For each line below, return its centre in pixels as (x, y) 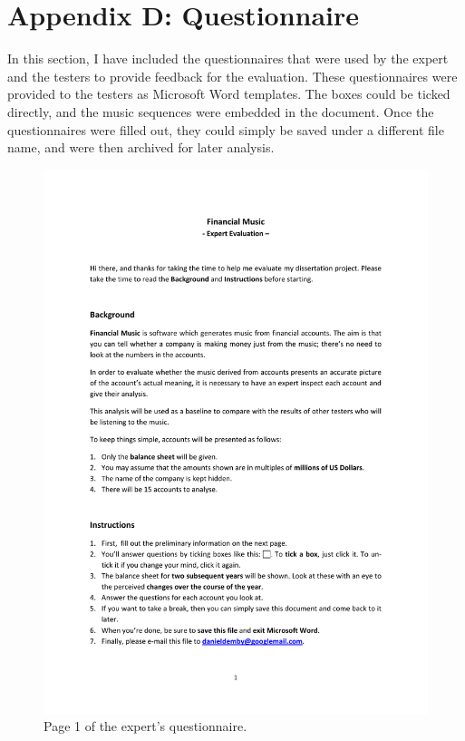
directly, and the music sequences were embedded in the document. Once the (221, 111)
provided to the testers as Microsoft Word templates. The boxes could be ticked (229, 94)
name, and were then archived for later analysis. (141, 147)
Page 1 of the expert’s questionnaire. (145, 726)
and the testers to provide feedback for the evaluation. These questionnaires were (232, 76)
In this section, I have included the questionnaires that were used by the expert (228, 58)
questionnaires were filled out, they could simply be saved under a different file (226, 129)
